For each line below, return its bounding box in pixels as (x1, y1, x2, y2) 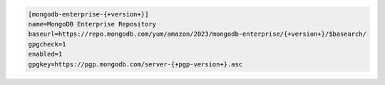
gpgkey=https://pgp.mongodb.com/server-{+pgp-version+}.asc (28, 60, 243, 68)
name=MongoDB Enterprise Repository (28, 20, 157, 28)
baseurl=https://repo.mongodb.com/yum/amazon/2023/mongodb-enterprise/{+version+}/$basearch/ (28, 30, 367, 39)
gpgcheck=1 (28, 40, 66, 48)
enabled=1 (28, 50, 63, 59)
